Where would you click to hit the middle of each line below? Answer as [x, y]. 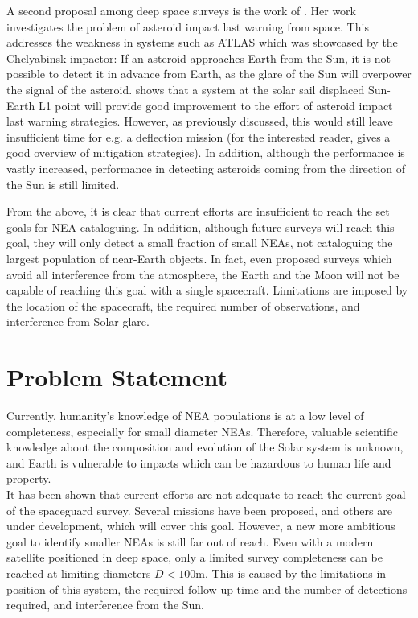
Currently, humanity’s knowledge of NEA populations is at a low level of [185, 415]
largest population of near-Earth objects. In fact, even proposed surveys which [199, 258]
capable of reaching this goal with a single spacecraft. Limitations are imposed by [207, 290]
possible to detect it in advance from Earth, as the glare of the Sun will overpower [209, 74]
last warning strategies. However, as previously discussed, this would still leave [200, 121]
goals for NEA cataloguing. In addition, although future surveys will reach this [201, 227]
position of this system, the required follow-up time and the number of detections [207, 589]
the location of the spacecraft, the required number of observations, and [183, 305]
